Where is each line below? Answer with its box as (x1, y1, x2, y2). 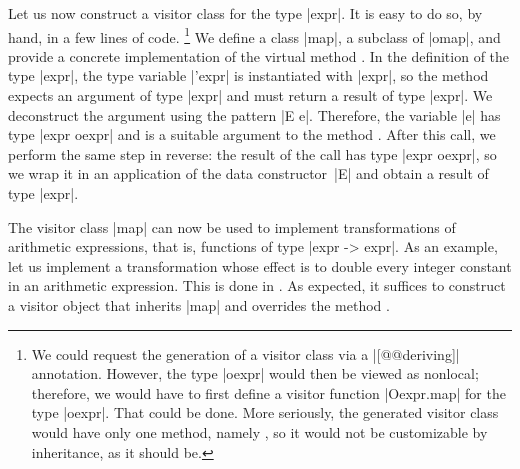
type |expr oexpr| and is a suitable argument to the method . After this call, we (8, 124, 496, 145)
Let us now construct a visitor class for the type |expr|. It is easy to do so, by (8, 3, 483, 23)
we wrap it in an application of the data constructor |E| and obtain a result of (8, 163, 489, 184)
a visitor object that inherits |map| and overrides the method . (8, 294, 390, 315)
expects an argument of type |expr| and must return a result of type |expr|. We (8, 85, 493, 106)
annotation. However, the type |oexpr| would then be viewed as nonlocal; (31, 363, 479, 384)
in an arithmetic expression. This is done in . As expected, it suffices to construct (8, 275, 506, 296)
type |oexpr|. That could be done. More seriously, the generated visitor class (31, 402, 499, 423)
